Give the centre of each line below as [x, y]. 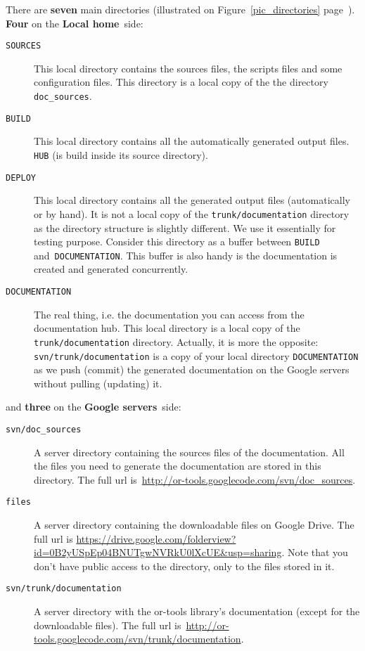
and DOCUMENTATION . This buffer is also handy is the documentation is [186, 255]
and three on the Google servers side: [94, 407]
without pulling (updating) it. [98, 383]
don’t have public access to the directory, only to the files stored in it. [184, 566]
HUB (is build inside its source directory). [121, 154]
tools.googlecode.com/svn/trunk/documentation [137, 639]
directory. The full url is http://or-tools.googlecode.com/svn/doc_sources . [195, 479]
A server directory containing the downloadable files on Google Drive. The [194, 525]
